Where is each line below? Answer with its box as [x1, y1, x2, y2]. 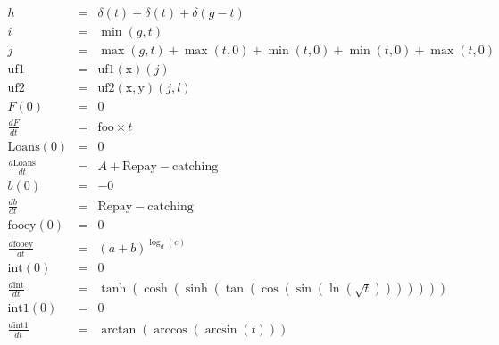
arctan [101, 323, 137, 336]
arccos [154, 323, 187, 336]
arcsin [204, 323, 237, 336]
